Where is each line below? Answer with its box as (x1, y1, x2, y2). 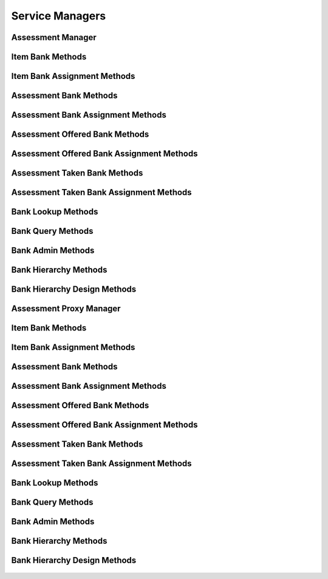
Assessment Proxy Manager (11, 304, 121, 314)
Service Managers (11, 9, 106, 22)
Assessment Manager (11, 32, 97, 43)
